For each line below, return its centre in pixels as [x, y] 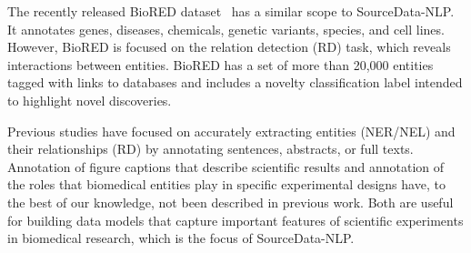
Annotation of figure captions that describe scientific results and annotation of [226, 166]
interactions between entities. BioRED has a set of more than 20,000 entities [220, 64]
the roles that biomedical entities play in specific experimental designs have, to [226, 184]
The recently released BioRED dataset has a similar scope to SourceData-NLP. [231, 11]
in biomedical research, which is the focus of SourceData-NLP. [181, 238]
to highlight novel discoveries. [90, 100]
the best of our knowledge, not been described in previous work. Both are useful [230, 202]
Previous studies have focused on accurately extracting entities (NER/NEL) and [231, 131]
